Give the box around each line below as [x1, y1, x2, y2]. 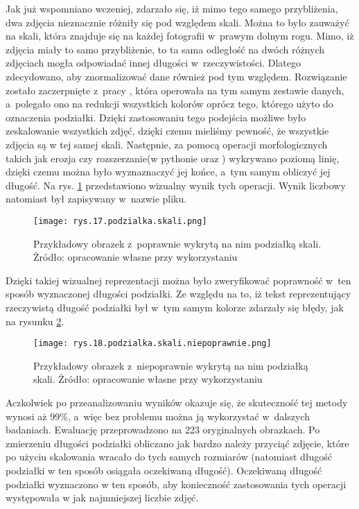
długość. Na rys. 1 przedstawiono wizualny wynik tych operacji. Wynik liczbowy [6, 178, 346, 192]
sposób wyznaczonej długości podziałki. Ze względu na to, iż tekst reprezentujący [6, 286, 351, 301]
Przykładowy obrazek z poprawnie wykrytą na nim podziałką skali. [33, 236, 322, 250]
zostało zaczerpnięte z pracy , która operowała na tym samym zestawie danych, [6, 83, 344, 97]
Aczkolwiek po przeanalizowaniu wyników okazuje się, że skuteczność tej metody [6, 395, 348, 409]
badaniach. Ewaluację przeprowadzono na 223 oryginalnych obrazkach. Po [6, 422, 320, 437]
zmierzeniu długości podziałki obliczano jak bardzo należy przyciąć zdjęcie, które [6, 435, 349, 450]
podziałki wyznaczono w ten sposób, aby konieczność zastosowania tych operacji [6, 476, 347, 491]
